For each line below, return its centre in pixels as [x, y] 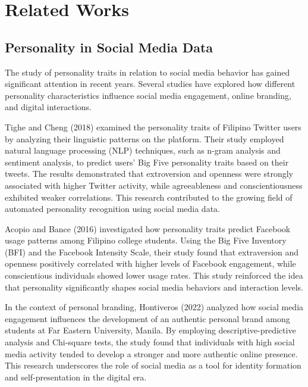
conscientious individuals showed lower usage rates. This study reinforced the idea [154, 275]
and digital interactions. [48, 107]
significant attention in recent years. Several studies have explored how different [150, 84]
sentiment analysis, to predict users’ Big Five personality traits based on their [147, 162]
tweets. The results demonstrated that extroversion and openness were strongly [149, 174]
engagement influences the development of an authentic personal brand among [147, 318]
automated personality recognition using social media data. [112, 209]
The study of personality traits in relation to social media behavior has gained [147, 72]
